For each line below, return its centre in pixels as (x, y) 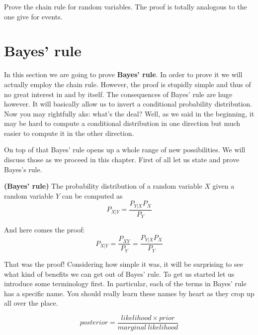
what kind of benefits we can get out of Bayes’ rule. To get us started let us (119, 274)
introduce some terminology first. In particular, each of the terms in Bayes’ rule (125, 283)
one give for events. (33, 16)
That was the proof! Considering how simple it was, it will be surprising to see (124, 264)
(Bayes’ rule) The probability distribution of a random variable (103, 186)
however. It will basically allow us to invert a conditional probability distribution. (128, 104)
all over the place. (31, 303)
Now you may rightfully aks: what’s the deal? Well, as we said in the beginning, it (129, 113)
